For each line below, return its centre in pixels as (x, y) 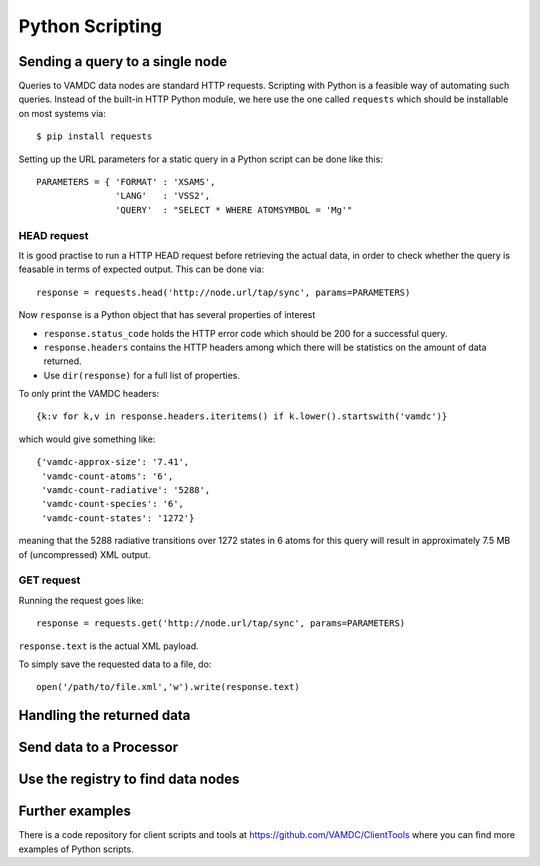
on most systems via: (62, 113)
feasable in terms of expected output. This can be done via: (141, 269)
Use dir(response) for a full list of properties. (141, 375)
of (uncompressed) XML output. (84, 554)
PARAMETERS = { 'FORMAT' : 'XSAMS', (126, 182)
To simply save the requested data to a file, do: (115, 664)
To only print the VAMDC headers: (89, 394)
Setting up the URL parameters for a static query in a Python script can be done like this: (201, 159)
